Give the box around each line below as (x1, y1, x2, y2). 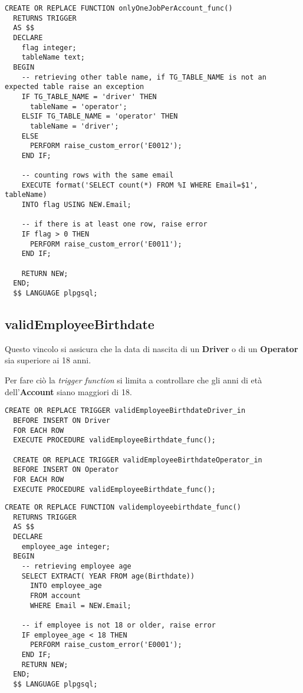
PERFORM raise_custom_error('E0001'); (29, 641, 182, 649)
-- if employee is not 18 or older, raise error (21, 621, 216, 630)
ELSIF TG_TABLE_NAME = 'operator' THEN (21, 112, 178, 121)
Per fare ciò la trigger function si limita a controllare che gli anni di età (5, 374, 262, 386)
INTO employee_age (29, 582, 102, 590)
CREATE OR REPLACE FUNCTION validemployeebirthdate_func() (5, 503, 241, 512)
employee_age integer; (21, 542, 110, 551)
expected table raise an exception (5, 83, 144, 91)
